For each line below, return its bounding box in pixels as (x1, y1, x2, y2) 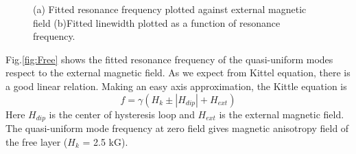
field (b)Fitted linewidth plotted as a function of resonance (33, 15, 281, 30)
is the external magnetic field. (219, 107, 344, 121)
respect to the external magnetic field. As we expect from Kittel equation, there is (5, 65, 351, 80)
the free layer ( (5, 134, 68, 148)
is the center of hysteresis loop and (49, 107, 195, 121)
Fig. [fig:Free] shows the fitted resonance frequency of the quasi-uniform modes (5, 52, 333, 66)
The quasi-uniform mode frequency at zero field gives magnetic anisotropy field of (5, 121, 349, 135)
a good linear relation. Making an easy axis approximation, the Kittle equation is (5, 78, 347, 93)
